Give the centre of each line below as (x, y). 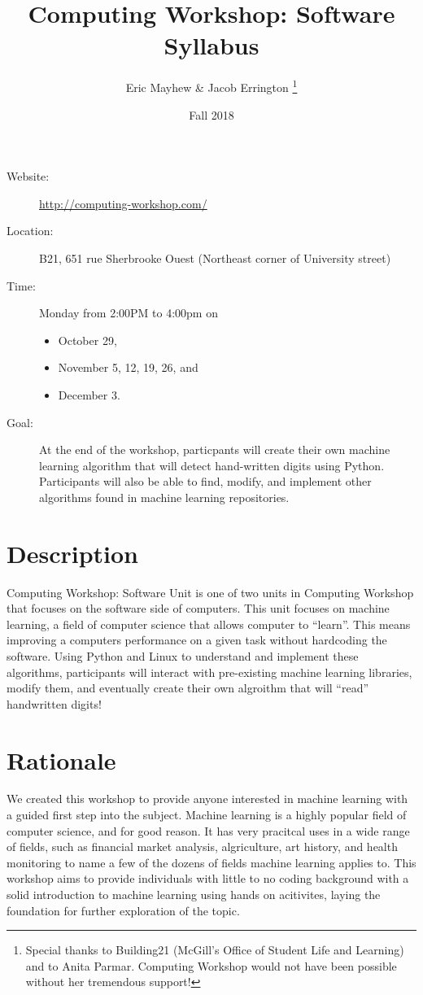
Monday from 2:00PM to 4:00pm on (129, 313)
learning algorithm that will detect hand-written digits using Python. (212, 465)
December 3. (89, 394)
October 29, (87, 340)
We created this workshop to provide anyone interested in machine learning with (207, 799)
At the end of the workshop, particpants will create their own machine (215, 449)
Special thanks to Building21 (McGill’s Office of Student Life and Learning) (215, 950)
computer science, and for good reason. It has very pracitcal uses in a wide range (208, 830)
